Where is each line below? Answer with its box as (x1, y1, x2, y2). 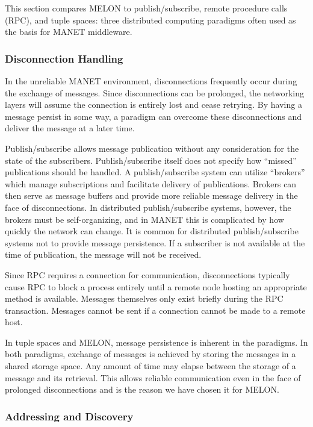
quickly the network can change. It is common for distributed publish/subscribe (5, 225, 299, 237)
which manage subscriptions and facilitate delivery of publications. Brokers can (5, 177, 297, 190)
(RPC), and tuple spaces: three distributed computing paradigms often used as (5, 13, 296, 26)
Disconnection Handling (5, 51, 123, 66)
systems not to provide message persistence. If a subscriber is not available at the (5, 236, 305, 249)
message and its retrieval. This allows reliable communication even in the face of (5, 371, 301, 384)
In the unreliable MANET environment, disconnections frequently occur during (5, 75, 297, 87)
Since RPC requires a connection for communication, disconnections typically (5, 268, 290, 281)
